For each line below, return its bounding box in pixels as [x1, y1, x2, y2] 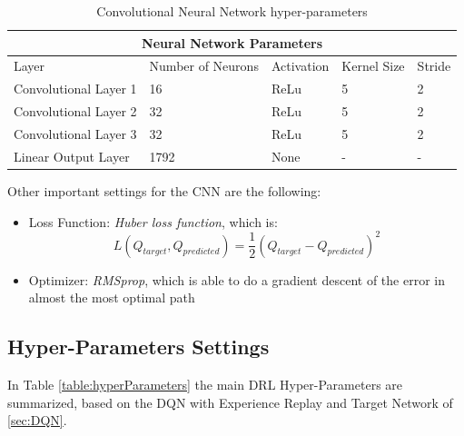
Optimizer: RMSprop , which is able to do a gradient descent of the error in [28, 270, 445, 289]
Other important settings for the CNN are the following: [7, 181, 321, 200]
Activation [271, 56, 330, 75]
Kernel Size [341, 56, 405, 75]
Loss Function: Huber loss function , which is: [28, 212, 278, 231]
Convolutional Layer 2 [14, 102, 137, 121]
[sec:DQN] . [7, 411, 67, 430]
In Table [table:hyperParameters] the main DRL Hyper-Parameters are [7, 374, 403, 393]
